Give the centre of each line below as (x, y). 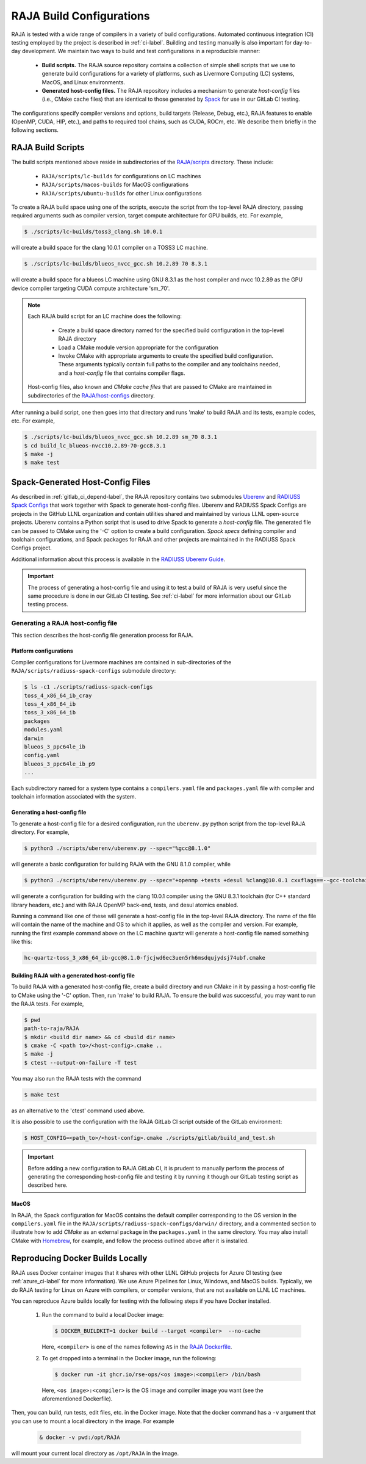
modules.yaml (44, 730)
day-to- (303, 42)
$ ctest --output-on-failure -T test (81, 1063)
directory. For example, (40, 832)
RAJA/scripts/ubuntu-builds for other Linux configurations (122, 193)
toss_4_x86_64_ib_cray (58, 695)
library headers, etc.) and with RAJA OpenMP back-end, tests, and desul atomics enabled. (125, 905)
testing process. (48, 604)
